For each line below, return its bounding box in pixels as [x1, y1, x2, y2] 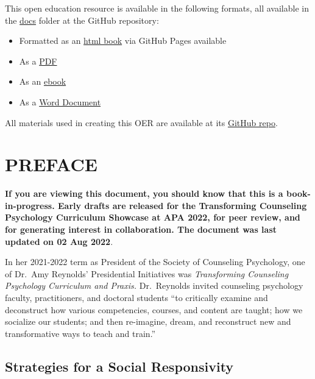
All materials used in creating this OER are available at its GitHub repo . [5, 116, 278, 129]
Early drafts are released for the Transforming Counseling [58, 199, 307, 211]
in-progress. [5, 199, 55, 211]
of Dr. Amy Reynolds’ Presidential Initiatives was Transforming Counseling [5, 267, 289, 280]
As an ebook [19, 75, 66, 88]
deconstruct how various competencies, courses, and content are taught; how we [5, 303, 303, 316]
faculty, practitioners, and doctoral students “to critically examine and [5, 291, 268, 304]
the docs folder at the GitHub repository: [5, 13, 159, 26]
